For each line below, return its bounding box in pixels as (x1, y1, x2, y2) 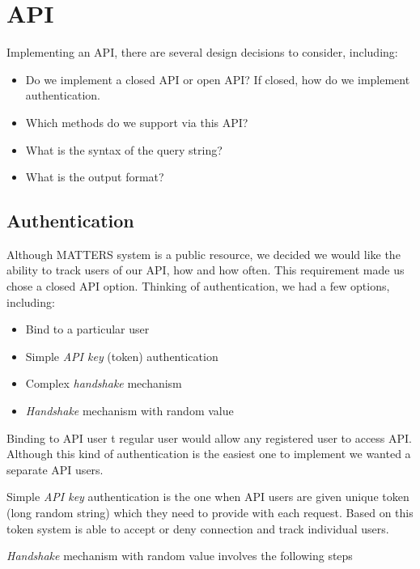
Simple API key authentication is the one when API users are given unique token (6, 488, 409, 505)
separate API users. (6, 461, 104, 478)
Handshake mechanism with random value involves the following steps (6, 547, 353, 564)
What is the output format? (25, 168, 164, 185)
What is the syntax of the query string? (25, 141, 223, 158)
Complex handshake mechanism (25, 375, 182, 392)
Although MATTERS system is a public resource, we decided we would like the (6, 245, 401, 262)
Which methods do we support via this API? (25, 113, 248, 130)
